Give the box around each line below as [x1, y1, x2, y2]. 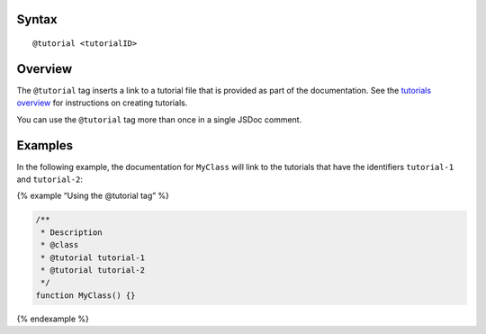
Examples [16, 138, 74, 153]
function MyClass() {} [35, 290, 136, 301]
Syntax [16, 12, 58, 27]
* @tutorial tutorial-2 [40, 265, 146, 275]
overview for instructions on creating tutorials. [16, 97, 188, 108]
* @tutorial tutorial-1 [40, 252, 146, 263]
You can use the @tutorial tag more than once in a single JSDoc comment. [16, 113, 302, 125]
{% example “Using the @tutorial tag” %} [16, 190, 170, 202]
